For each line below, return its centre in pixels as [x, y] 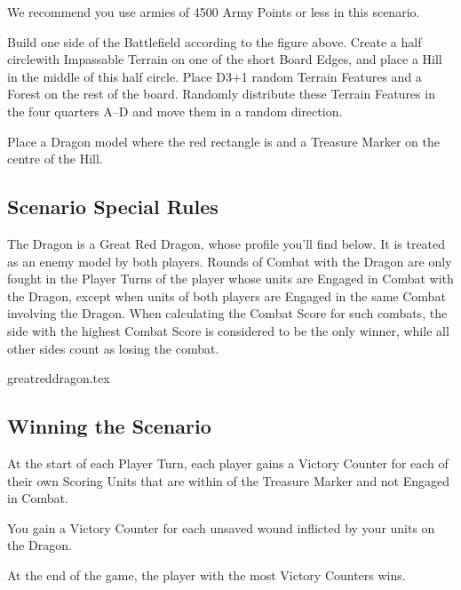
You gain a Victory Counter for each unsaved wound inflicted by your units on [221, 527]
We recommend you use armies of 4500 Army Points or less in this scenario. [214, 12]
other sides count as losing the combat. [113, 348]
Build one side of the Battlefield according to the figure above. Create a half [215, 41]
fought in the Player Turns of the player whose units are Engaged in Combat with [230, 279]
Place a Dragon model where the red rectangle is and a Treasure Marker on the [223, 141]
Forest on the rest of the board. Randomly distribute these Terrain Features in [221, 94]
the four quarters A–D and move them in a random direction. [175, 111]
